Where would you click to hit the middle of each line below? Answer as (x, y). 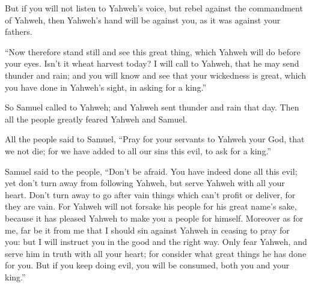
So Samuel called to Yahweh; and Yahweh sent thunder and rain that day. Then (152, 107)
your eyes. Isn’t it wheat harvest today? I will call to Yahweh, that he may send (152, 63)
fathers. (19, 32)
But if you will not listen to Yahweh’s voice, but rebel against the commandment (154, 8)
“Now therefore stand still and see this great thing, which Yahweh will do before (153, 51)
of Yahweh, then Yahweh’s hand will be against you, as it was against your (143, 20)
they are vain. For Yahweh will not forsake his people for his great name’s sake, (151, 206)
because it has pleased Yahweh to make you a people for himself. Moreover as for (154, 218)
